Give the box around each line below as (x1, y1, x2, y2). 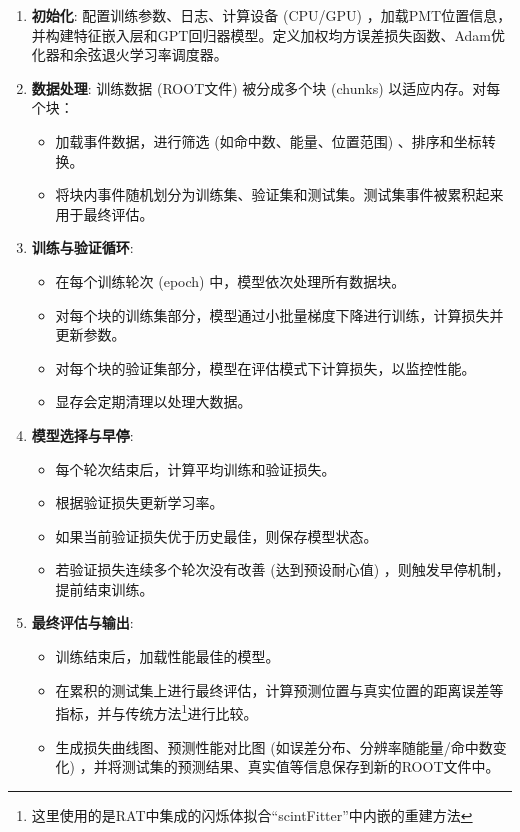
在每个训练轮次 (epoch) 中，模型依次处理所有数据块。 (55, 270, 406, 291)
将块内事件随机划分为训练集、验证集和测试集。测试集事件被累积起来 (55, 184, 504, 205)
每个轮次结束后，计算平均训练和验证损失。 (55, 458, 336, 479)
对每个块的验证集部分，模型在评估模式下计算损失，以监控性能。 (55, 357, 476, 378)
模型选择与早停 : (31, 424, 134, 445)
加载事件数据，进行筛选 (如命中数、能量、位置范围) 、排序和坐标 (55, 130, 482, 151)
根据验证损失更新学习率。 (55, 492, 224, 513)
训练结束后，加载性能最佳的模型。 (55, 646, 280, 667)
